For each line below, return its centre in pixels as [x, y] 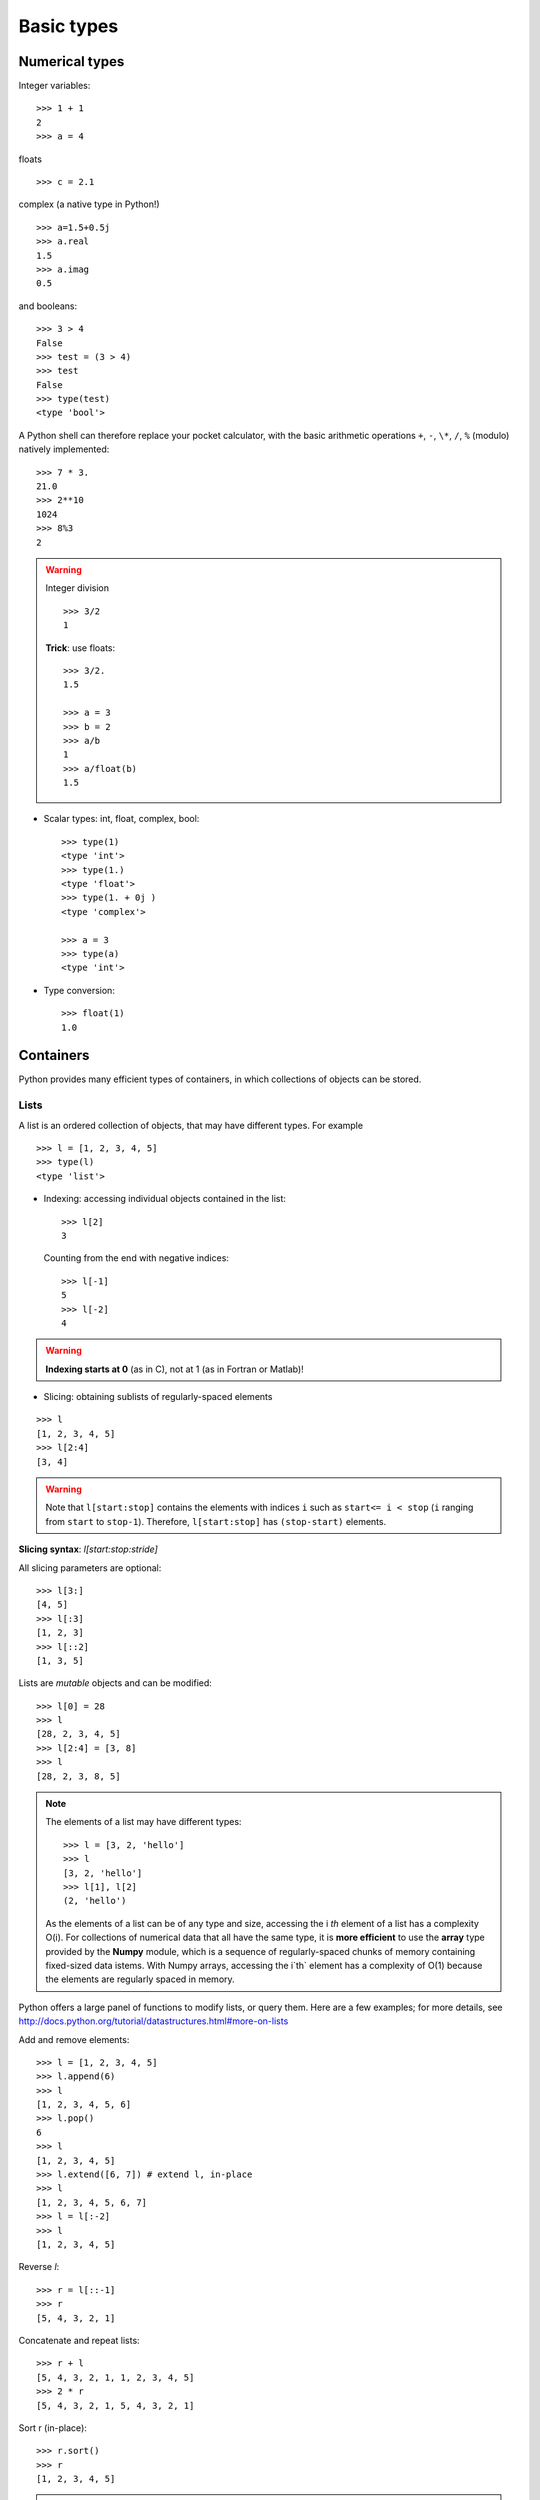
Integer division [77, 588]
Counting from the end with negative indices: [136, 1258]
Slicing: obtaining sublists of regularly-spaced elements [158, 1397]
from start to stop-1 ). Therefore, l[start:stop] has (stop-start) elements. [216, 1521]
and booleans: [48, 306]
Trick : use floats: [80, 647]
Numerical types [71, 61]
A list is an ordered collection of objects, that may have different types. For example [191, 1125]
